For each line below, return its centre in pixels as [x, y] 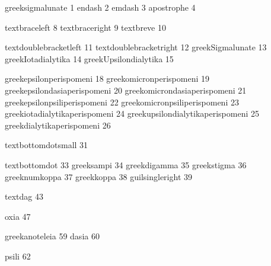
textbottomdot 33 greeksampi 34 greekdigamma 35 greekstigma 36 [126, 164]
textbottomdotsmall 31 [47, 145]
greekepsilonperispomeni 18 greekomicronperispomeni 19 [107, 78]
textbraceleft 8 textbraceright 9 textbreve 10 [85, 27]
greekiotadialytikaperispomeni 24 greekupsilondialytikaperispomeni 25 [132, 113]
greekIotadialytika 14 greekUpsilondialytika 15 [89, 58]
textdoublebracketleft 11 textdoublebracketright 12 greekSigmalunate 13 [136, 47]
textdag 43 [24, 196]
